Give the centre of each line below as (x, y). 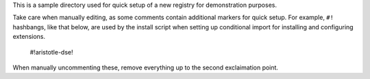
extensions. (29, 37)
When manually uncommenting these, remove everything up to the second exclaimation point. (146, 67)
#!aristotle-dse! (51, 52)
